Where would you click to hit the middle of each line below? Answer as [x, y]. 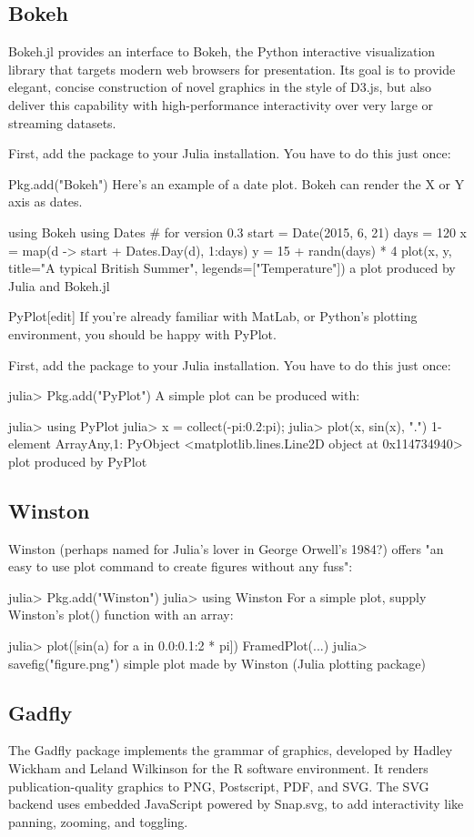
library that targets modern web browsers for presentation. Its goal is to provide [232, 69]
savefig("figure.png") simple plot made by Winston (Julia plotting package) [217, 663]
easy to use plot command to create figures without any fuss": [181, 566]
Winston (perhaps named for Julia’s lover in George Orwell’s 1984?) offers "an [226, 548]
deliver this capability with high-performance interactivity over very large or [221, 104]
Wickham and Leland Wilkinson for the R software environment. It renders [218, 768]
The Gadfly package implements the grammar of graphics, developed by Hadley [231, 750]
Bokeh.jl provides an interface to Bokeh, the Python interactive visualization [222, 51]
